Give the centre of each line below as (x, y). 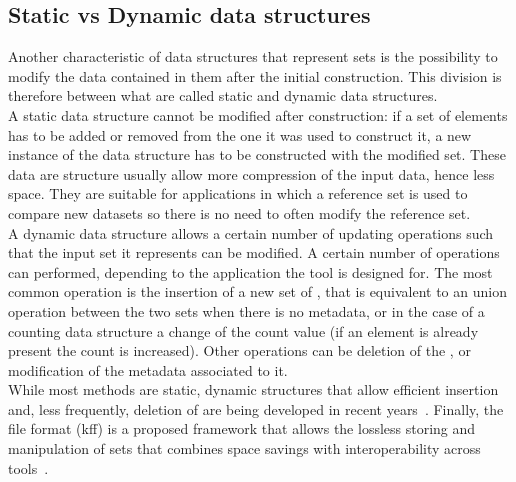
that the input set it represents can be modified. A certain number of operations (254, 252)
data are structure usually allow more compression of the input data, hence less (251, 173)
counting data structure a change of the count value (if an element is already (243, 330)
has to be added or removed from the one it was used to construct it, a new (240, 134)
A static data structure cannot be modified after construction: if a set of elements (258, 114)
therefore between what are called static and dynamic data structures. (223, 95)
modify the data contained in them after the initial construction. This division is (255, 75)
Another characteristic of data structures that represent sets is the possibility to (253, 56)
